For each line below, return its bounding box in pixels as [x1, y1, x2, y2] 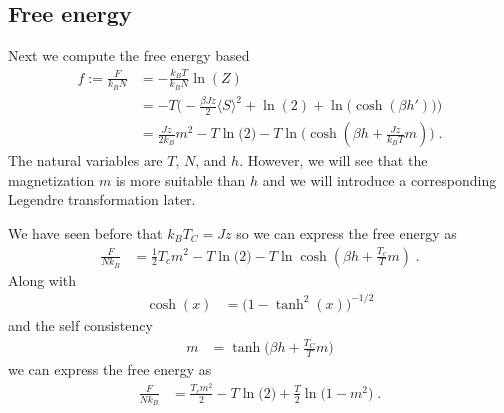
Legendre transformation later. [8, 189, 196, 210]
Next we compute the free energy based [8, 45, 250, 66]
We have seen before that [8, 222, 163, 243]
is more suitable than [115, 169, 246, 190]
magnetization [8, 169, 95, 190]
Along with [8, 269, 77, 290]
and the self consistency [8, 314, 153, 335]
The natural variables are [8, 150, 163, 171]
